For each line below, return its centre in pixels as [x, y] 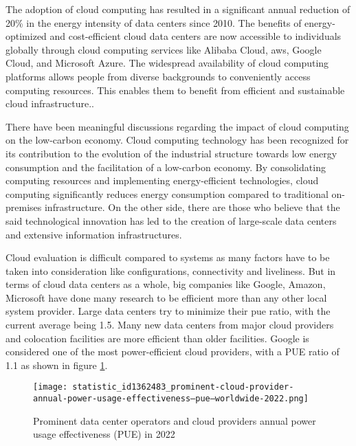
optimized [26, 36]
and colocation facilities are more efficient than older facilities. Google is [157, 338]
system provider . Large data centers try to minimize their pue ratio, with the [168, 311]
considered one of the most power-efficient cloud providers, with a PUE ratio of [173, 352]
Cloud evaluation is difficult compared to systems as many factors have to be [168, 257]
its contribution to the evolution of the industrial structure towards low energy [171, 153]
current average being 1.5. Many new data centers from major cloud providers [170, 325]
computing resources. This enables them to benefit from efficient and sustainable [175, 90]
